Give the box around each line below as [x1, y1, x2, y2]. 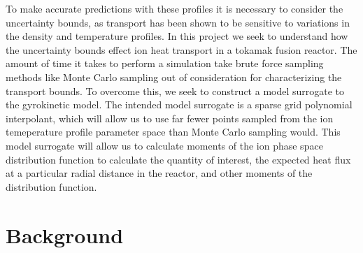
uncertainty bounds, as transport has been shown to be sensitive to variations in [6, 15, 350, 29]
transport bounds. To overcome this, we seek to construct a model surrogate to [6, 83, 345, 98]
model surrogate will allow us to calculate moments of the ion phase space [6, 138, 323, 152]
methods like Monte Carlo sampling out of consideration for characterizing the [6, 69, 342, 84]
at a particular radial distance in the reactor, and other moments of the [6, 166, 313, 180]
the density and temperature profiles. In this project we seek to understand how [6, 29, 348, 43]
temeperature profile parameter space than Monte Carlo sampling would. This [6, 124, 341, 139]
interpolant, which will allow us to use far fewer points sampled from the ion [6, 110, 334, 125]
